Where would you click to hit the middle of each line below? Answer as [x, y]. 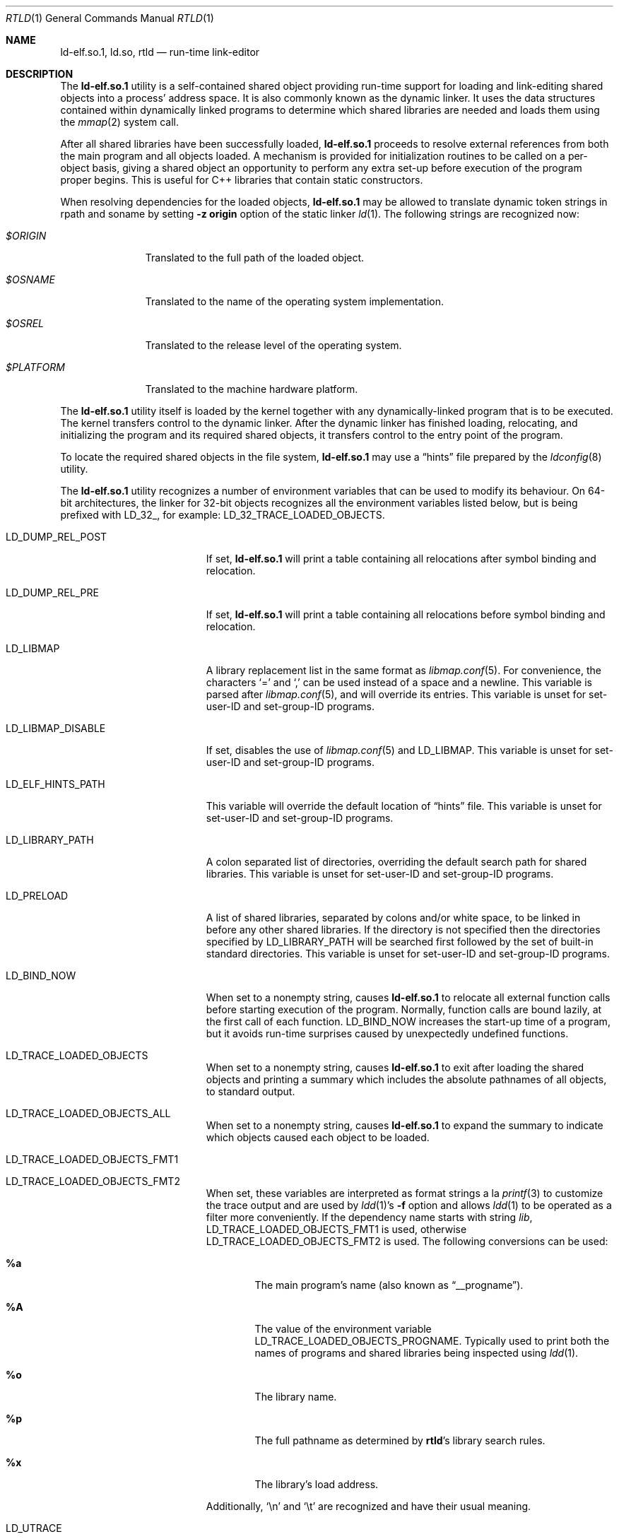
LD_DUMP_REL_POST [57, 537]
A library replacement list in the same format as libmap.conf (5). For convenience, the [403, 670]
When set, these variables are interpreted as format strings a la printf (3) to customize [405, 1193]
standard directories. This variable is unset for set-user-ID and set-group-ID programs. [408, 954]
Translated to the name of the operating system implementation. [295, 301]
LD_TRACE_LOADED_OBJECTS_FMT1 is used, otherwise [336, 1229]
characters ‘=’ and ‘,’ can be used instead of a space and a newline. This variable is [399, 682]
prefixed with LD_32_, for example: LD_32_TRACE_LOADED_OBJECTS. [223, 515]
